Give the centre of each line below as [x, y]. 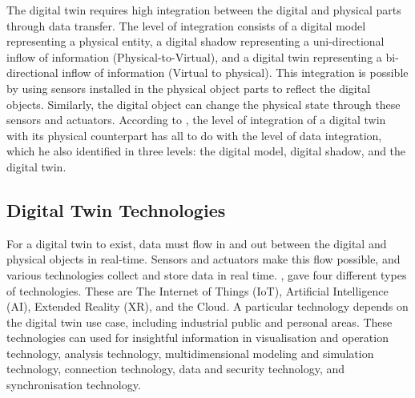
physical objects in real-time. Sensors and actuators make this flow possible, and [203, 259]
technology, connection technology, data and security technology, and [176, 369]
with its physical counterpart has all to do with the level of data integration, [194, 135]
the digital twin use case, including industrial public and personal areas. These [199, 322]
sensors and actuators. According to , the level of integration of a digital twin [196, 120]
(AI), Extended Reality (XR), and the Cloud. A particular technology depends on [207, 306]
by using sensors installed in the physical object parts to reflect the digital [189, 88]
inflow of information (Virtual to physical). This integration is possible [235, 72]
